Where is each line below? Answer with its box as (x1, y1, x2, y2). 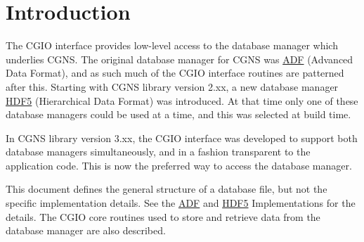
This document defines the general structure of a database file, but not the (6, 181, 327, 196)
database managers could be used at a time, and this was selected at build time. (6, 107, 351, 122)
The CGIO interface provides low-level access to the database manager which (6, 38, 338, 53)
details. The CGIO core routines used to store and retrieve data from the (6, 209, 320, 224)
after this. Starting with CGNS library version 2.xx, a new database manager (6, 79, 339, 94)
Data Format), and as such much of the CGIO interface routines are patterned (6, 65, 344, 80)
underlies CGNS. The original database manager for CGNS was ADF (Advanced (6, 51, 353, 66)
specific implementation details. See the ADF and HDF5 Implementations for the (6, 196, 356, 210)
